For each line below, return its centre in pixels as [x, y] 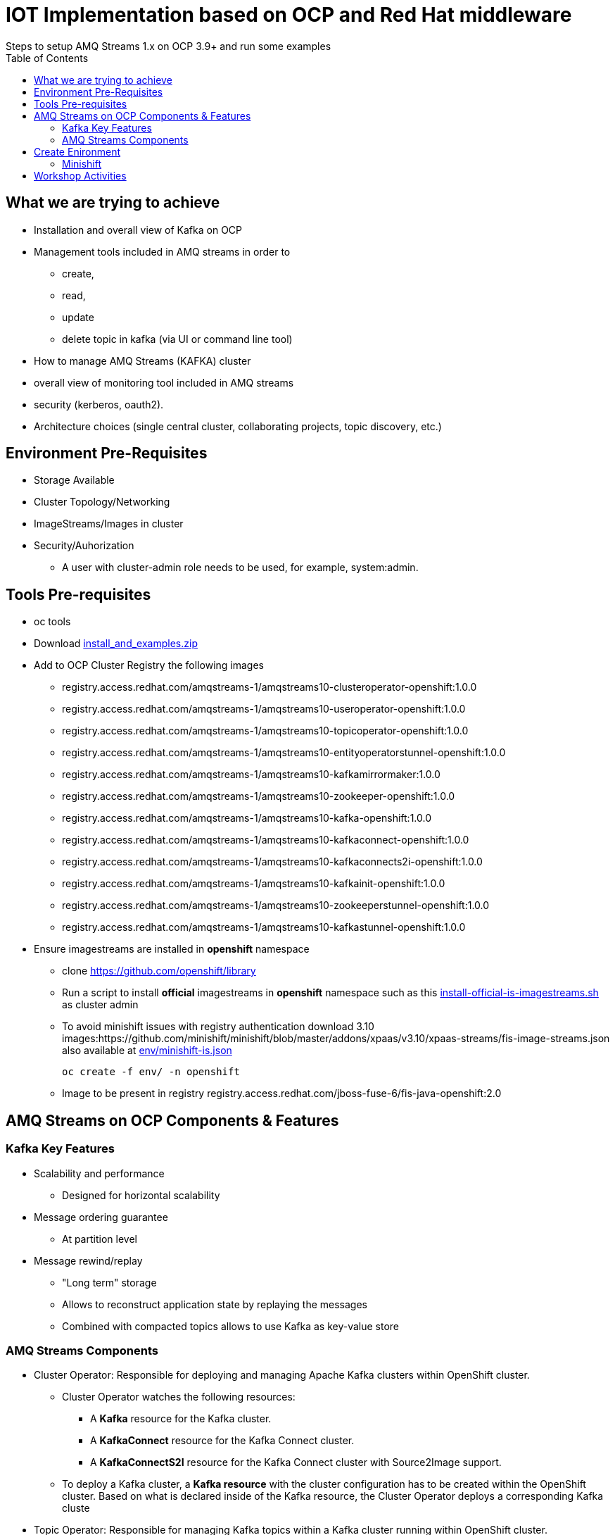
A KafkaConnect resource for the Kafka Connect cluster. [222, 1441]
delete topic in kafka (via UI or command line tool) [177, 339]
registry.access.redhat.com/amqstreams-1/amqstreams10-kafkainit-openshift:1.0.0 [254, 884]
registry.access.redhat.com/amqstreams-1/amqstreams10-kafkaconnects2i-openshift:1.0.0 [272, 862]
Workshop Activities [80, 175]
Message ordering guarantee [101, 1217]
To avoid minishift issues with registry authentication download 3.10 [218, 1027]
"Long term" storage [109, 1282]
